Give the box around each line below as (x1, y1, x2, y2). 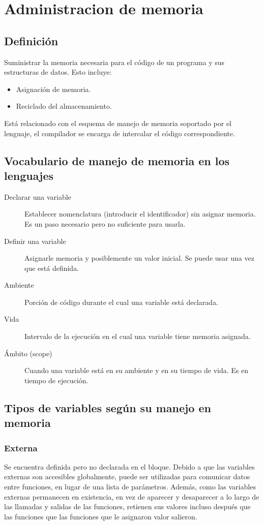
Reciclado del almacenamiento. (16, 101, 112, 111)
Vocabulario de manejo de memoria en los (4, 152, 230, 168)
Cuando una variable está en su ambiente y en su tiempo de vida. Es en (24, 365, 248, 376)
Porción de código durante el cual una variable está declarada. (24, 296, 218, 307)
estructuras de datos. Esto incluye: (4, 67, 112, 77)
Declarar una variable (4, 191, 71, 202)
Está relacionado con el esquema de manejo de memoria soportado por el (4, 117, 231, 128)
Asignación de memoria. (16, 83, 91, 94)
